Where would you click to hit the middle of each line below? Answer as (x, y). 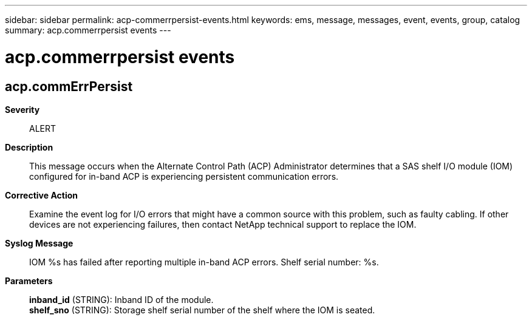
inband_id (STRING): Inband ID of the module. (121, 299)
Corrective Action (41, 195)
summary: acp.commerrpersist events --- (88, 30)
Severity (22, 109)
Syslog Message (39, 243)
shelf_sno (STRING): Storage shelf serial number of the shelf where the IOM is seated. (202, 310)
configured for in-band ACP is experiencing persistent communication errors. (184, 176)
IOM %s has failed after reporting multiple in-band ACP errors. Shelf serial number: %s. (204, 262)
